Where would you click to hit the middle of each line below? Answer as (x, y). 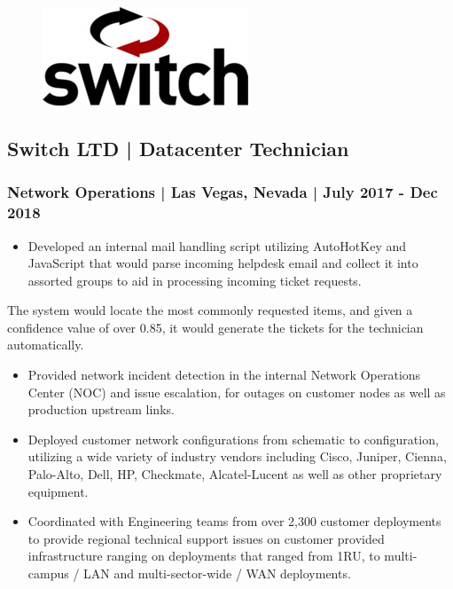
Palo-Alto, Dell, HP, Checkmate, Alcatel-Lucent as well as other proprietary (235, 474)
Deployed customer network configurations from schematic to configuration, (233, 439)
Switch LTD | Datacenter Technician (178, 148)
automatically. (46, 345)
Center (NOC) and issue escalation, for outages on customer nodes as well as (237, 392)
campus (48, 573)
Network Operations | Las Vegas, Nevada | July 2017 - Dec (223, 192)
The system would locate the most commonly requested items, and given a (210, 310)
